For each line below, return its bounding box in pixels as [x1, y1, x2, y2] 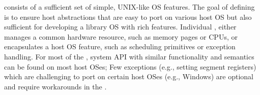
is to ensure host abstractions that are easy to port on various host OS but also [4, 11, 252, 22]
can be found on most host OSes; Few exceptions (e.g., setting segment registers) [4, 61, 256, 72]
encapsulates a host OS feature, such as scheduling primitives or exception [4, 41, 236, 52]
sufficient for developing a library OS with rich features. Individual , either [4, 21, 237, 32]
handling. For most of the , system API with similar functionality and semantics [4, 51, 254, 61]
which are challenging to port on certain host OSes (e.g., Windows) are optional [4, 71, 254, 82]
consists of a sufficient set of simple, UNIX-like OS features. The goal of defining [4, 2, 255, 12]
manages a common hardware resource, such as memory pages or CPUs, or [4, 31, 238, 42]
